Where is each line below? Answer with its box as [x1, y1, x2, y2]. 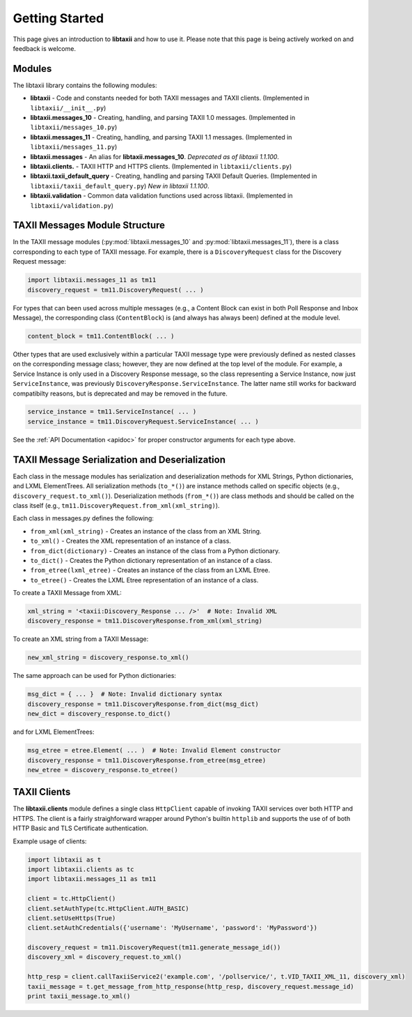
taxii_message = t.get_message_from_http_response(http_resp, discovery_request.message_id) [27, 982, 354, 990]
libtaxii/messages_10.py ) [30, 123, 118, 132]
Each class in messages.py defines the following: [13, 514, 154, 522]
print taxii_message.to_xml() [27, 993, 131, 1000]
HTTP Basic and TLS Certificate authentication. [13, 824, 149, 833]
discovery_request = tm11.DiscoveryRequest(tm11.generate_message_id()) [27, 944, 281, 951]
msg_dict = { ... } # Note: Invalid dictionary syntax [27, 691, 223, 698]
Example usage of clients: [13, 837, 87, 845]
